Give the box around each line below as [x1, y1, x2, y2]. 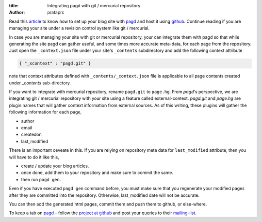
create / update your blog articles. [21, 163, 89, 169]
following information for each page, [9, 109, 82, 115]
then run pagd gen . [21, 176, 61, 182]
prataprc [47, 10, 65, 16]
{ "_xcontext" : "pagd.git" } [19, 61, 91, 66]
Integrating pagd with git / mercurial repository [47, 3, 141, 8]
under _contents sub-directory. [9, 80, 71, 86]
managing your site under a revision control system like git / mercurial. [9, 25, 150, 31]
